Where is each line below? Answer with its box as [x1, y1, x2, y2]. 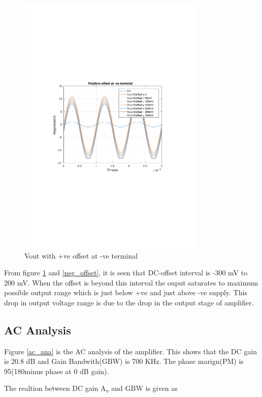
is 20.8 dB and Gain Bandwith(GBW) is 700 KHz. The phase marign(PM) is [4, 356, 244, 366]
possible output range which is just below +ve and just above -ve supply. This [4, 287, 247, 298]
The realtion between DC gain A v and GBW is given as [4, 383, 178, 395]
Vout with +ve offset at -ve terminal [24, 250, 138, 261]
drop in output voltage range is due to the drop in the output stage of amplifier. [4, 297, 254, 307]
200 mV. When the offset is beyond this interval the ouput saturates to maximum [4, 277, 258, 288]
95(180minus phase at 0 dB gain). [4, 365, 109, 376]
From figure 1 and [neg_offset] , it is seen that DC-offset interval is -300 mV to [4, 267, 248, 278]
